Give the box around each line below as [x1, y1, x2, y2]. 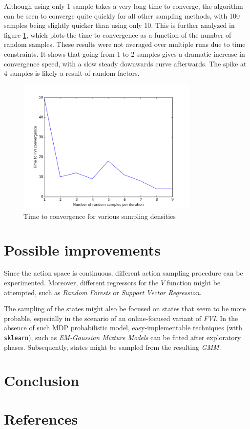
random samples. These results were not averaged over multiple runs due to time [4, 39, 246, 49]
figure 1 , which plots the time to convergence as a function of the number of [4, 29, 231, 40]
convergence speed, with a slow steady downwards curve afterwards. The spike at [4, 58, 247, 68]
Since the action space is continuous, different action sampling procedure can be [4, 268, 243, 278]
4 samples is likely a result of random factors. [4, 68, 140, 78]
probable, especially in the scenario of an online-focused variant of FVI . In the [4, 313, 238, 323]
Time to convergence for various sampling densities [23, 211, 176, 221]
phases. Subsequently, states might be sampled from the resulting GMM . [4, 342, 221, 352]
